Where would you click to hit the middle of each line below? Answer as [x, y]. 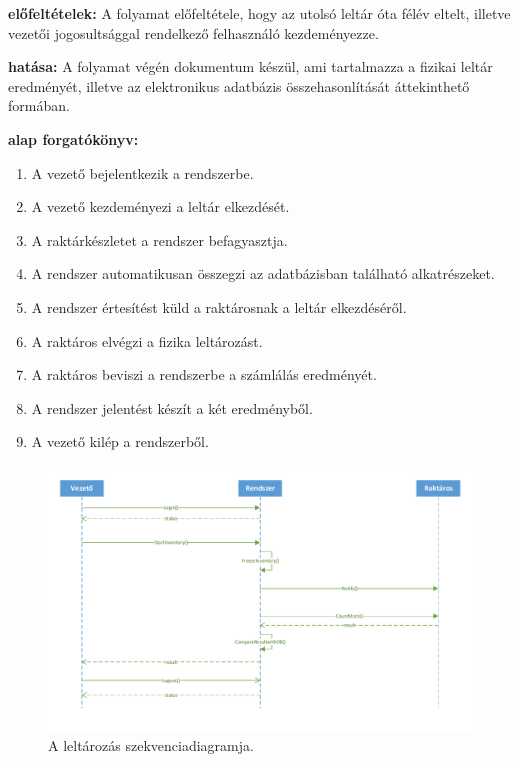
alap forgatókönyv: [73, 138]
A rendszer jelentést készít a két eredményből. [172, 407]
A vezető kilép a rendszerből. [120, 441]
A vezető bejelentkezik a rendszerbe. [142, 172]
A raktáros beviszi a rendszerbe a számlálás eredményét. [204, 374]
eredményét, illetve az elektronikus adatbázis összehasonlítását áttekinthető [239, 85]
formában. [39, 105]
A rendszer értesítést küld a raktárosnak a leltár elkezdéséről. [219, 306]
